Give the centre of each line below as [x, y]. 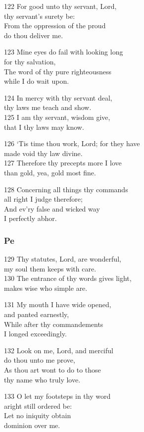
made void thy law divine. [43, 153]
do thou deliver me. [34, 35]
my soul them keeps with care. [50, 268]
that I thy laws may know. [44, 127]
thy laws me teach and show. [48, 107]
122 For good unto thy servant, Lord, [60, 6]
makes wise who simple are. [46, 288]
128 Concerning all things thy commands [66, 189]
